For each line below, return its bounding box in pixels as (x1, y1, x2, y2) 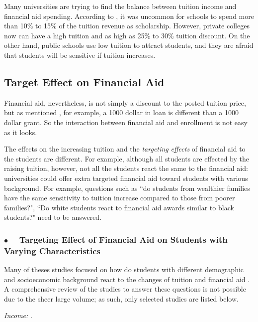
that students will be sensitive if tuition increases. (4, 49, 156, 60)
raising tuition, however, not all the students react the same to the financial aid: (4, 163, 248, 173)
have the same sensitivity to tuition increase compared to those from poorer (4, 192, 235, 203)
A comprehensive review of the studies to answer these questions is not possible (4, 284, 246, 294)
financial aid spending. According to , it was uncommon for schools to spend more (4, 10, 254, 21)
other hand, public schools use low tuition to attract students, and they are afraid (4, 40, 254, 50)
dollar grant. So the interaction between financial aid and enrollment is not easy (4, 117, 248, 127)
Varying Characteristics (4, 244, 100, 257)
